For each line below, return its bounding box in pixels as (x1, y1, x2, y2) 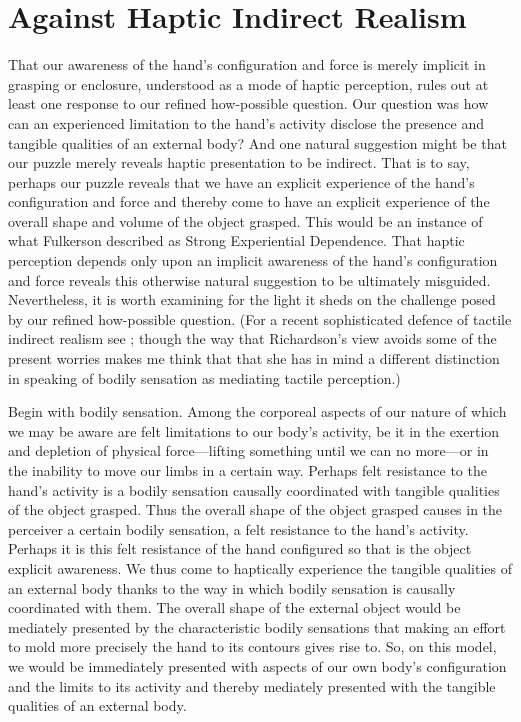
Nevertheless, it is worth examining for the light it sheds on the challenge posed (8, 289, 496, 310)
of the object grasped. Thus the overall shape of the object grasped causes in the (8, 499, 503, 520)
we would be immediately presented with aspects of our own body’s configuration (8, 655, 507, 676)
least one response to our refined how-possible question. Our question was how (8, 93, 489, 114)
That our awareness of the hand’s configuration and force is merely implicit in (8, 54, 486, 75)
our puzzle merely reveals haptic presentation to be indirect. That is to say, (8, 152, 470, 173)
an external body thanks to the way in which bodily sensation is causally (8, 577, 456, 598)
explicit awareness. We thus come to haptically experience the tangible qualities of (8, 557, 512, 578)
